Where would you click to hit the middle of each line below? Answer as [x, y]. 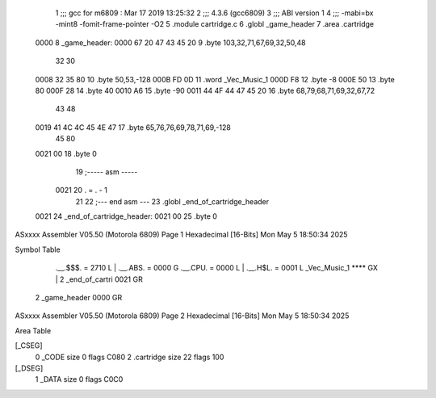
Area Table [33, 330]
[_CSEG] [29, 346]
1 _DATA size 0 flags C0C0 [79, 379]
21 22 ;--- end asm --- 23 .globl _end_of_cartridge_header [172, 201]
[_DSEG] [29, 368]
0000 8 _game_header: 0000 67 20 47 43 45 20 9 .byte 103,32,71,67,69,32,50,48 [170, 42]
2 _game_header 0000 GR [79, 298]
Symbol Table [38, 249]
